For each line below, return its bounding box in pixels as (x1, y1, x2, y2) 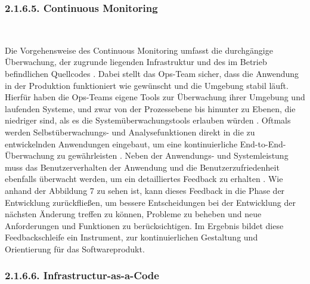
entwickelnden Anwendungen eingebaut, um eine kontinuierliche (5, 137, 238, 150)
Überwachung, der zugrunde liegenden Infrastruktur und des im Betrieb (5, 55, 267, 68)
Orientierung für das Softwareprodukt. (5, 242, 145, 255)
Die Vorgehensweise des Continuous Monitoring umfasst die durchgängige (5, 44, 273, 56)
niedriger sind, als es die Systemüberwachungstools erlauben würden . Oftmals (5, 114, 291, 126)
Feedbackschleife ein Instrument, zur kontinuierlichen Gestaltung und (5, 231, 258, 243)
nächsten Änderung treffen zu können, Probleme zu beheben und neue (5, 208, 262, 220)
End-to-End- (240, 137, 286, 150)
